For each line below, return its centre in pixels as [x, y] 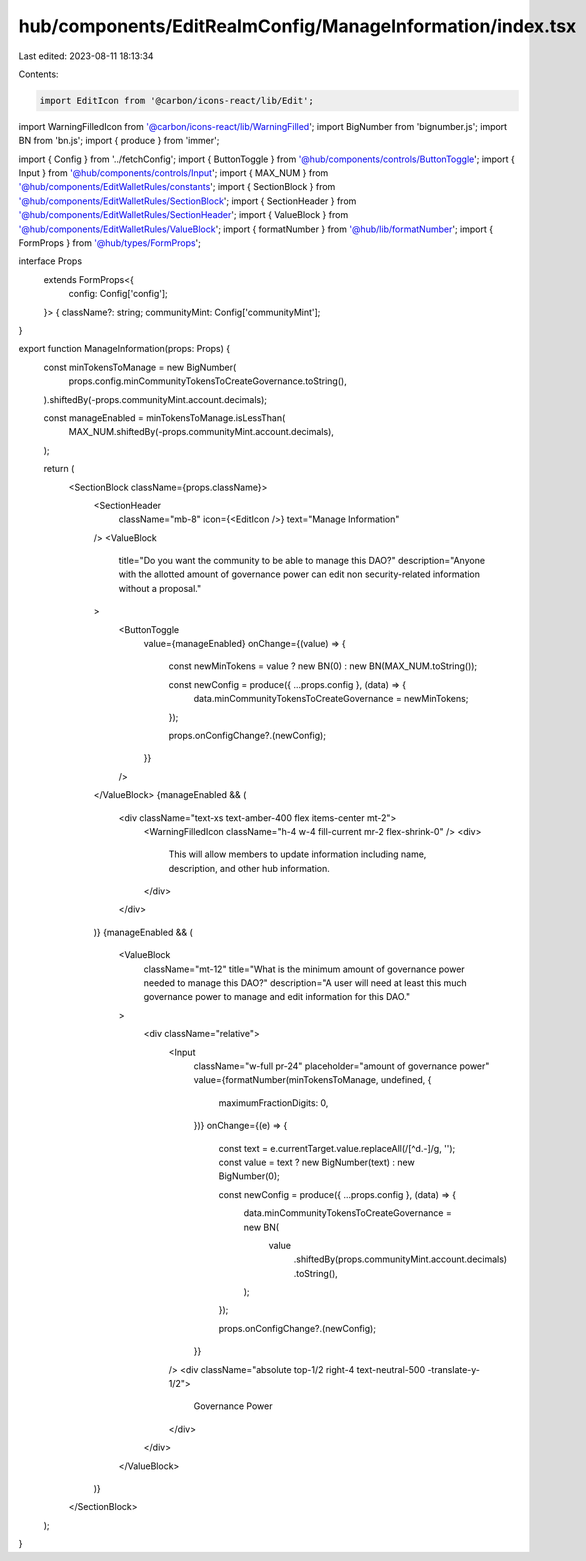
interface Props [50, 261]
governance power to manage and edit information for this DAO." [277, 997]
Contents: [38, 74]
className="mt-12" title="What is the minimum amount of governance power [304, 969]
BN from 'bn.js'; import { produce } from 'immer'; [119, 141]
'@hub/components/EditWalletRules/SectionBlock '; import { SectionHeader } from [187, 201]
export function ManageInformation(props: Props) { [124, 349]
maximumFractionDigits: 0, [273, 1102]
